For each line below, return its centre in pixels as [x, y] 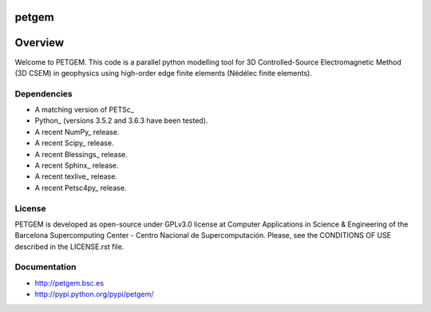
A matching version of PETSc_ [85, 110]
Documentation [45, 267]
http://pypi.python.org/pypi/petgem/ [94, 294]
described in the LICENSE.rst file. [69, 247]
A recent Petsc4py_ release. [81, 188]
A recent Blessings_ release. [81, 154]
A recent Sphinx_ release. [77, 166]
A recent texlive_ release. [76, 176]
